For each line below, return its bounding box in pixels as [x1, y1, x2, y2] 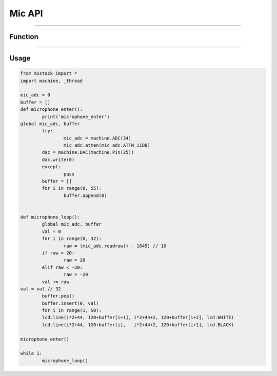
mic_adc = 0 [20, 92, 51, 98]
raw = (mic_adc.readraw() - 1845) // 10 [63, 243, 167, 249]
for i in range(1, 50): [42, 308, 102, 313]
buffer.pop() [42, 293, 75, 299]
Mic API [9, 8, 43, 19]
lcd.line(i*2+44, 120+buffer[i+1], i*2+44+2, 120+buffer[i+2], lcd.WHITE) [42, 314, 234, 321]
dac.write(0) [42, 156, 75, 163]
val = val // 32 [20, 286, 62, 292]
